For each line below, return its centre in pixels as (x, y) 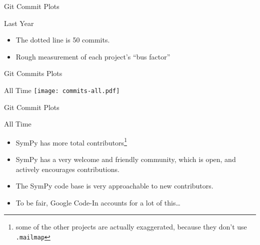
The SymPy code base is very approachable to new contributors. (114, 186)
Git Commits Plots (33, 73)
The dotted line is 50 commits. (63, 40)
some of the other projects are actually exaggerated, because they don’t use (131, 227)
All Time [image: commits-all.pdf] (62, 90)
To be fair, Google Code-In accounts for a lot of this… (98, 202)
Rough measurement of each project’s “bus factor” (93, 56)
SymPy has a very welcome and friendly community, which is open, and (126, 159)
